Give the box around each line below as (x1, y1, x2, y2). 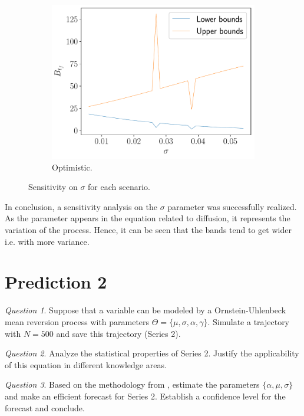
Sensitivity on (28, 181, 78, 193)
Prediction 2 (5, 270, 107, 294)
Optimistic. (52, 160, 92, 173)
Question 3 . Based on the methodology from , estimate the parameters (5, 378, 260, 391)
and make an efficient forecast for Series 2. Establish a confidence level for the (5, 389, 286, 402)
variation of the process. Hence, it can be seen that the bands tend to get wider (5, 224, 292, 236)
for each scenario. (88, 181, 150, 193)
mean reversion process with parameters (5, 315, 150, 327)
